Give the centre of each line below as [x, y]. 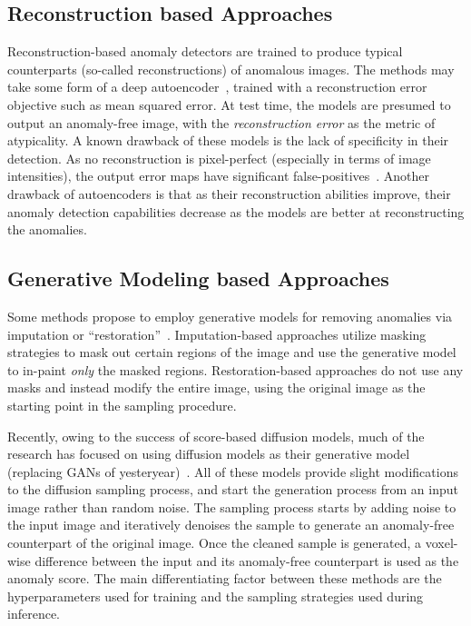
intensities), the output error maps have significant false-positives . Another [219, 176]
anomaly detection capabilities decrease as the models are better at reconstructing [236, 211]
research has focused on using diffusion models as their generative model [209, 454]
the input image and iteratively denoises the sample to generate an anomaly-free [231, 525]
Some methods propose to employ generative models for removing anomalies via [230, 316]
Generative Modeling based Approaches [198, 278]
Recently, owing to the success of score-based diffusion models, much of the [216, 436]
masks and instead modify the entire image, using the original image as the [216, 388]
